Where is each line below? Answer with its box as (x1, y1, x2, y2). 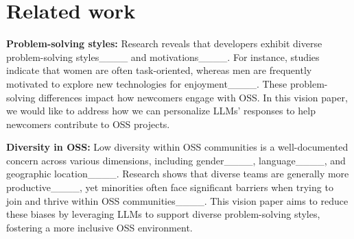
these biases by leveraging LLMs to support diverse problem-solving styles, (6, 207, 320, 221)
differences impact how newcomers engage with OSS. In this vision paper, (38, 90, 348, 104)
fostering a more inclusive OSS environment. (6, 220, 193, 234)
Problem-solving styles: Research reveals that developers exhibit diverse (6, 36, 322, 51)
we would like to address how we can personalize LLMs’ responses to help (6, 103, 316, 118)
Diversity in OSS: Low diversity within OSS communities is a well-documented (6, 140, 349, 154)
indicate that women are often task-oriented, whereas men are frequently (6, 63, 312, 77)
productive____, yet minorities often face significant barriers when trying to (6, 180, 333, 194)
